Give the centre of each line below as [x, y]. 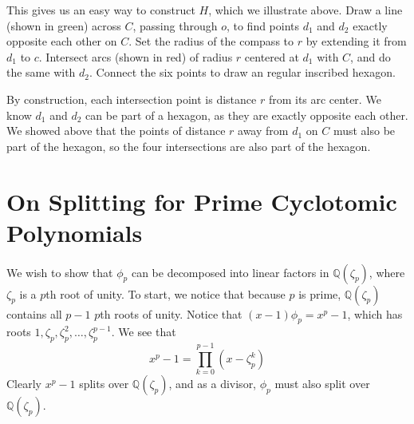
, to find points [263, 25]
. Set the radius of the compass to [211, 41]
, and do [371, 56]
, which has [375, 313]
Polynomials [75, 232]
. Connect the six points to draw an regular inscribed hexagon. [242, 72]
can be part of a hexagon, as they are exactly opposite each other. [247, 115]
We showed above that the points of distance [116, 131]
